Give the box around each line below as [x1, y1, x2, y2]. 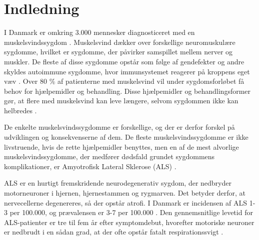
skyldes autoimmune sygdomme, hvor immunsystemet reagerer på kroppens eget [4, 66, 250, 76]
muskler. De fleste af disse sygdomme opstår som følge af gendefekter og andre [4, 56, 244, 66]
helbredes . [4, 105, 37, 115]
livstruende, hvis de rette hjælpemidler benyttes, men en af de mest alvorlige [4, 141, 239, 152]
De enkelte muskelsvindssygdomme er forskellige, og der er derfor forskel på [4, 122, 235, 132]
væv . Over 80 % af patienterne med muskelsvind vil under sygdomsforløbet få [4, 76, 244, 86]
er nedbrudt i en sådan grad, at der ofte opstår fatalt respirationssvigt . [4, 227, 223, 237]
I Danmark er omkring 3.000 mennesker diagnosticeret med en [4, 27, 195, 37]
